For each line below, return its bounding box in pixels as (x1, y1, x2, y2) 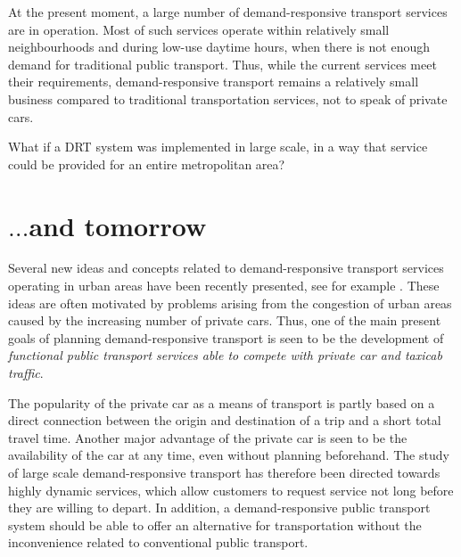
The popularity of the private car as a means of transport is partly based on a (8, 393, 435, 412)
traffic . (8, 364, 44, 382)
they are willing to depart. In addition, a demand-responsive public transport (8, 498, 431, 517)
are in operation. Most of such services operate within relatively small (8, 20, 390, 38)
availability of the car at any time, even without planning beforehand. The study (8, 446, 449, 464)
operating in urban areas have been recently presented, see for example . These (8, 276, 440, 295)
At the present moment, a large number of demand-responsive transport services (8, 3, 448, 20)
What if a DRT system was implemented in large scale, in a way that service (8, 137, 428, 156)
